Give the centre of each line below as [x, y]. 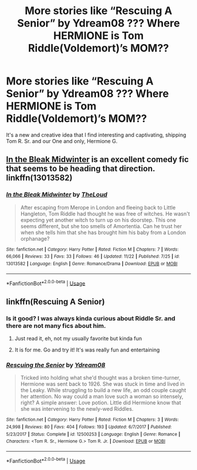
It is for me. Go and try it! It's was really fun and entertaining [87, 350]
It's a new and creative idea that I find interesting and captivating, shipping [96, 135]
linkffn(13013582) [39, 178]
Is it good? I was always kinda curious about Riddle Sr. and [91, 318]
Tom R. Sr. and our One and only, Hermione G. [62, 141]
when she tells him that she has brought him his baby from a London [103, 232]
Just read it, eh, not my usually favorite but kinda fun [78, 338]
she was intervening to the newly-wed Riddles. [77, 409]
